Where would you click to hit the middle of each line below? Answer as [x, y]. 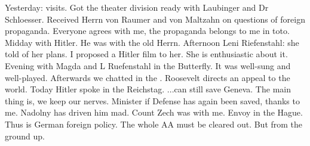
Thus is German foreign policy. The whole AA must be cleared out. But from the [154, 124]
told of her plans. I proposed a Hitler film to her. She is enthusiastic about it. [146, 54]
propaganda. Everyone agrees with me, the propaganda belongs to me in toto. [147, 31]
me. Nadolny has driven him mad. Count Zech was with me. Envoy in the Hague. [154, 112]
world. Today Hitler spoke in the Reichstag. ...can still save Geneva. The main [148, 89]
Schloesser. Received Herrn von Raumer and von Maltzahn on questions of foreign [155, 19]
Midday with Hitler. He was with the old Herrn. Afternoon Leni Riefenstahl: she [152, 42]
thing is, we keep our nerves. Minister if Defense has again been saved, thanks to [152, 100]
